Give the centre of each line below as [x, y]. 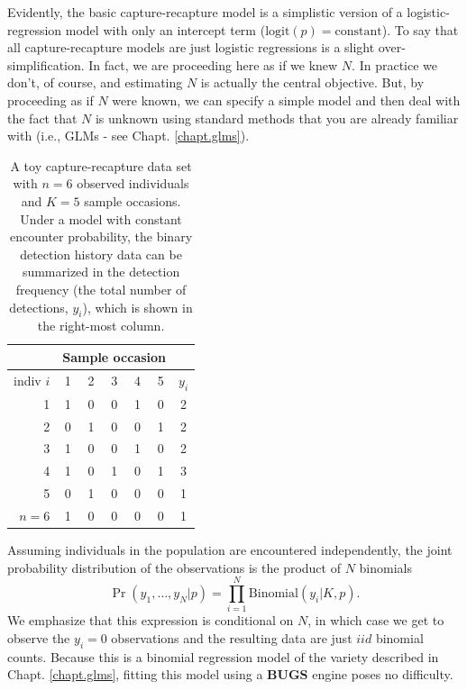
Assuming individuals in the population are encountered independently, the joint [230, 550]
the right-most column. [101, 326]
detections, [39, 307]
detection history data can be [101, 254]
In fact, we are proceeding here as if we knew [213, 64]
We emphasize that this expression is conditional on [151, 620]
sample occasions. [133, 200]
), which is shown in [137, 307]
